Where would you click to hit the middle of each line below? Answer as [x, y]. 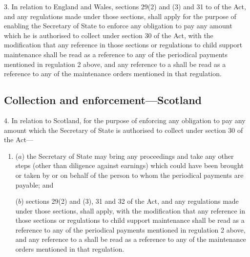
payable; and [34, 184]
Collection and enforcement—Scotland [103, 100]
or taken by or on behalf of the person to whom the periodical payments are [129, 175]
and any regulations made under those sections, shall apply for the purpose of [120, 16]
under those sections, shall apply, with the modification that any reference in [130, 210]
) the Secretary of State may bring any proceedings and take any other [128, 156]
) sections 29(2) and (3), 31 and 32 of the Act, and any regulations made [130, 201]
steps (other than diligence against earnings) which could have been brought [129, 165]
